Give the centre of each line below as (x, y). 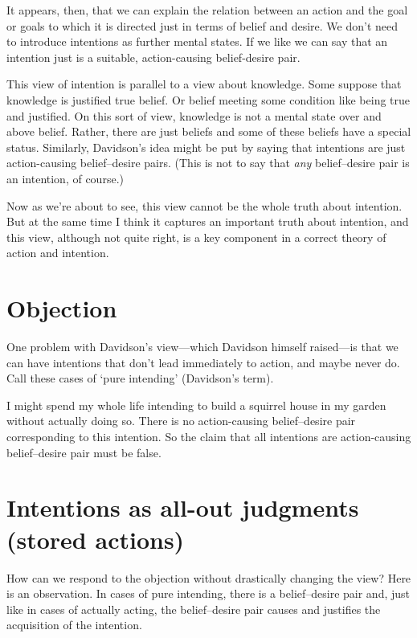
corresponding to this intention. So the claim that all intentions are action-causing (209, 436)
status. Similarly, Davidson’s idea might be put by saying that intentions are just (206, 147)
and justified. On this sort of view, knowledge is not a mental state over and (194, 115)
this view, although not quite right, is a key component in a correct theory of (196, 237)
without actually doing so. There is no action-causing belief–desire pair (181, 421)
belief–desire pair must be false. (84, 452)
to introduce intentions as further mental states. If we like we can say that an (197, 41)
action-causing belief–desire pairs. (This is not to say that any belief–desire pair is (208, 163)
